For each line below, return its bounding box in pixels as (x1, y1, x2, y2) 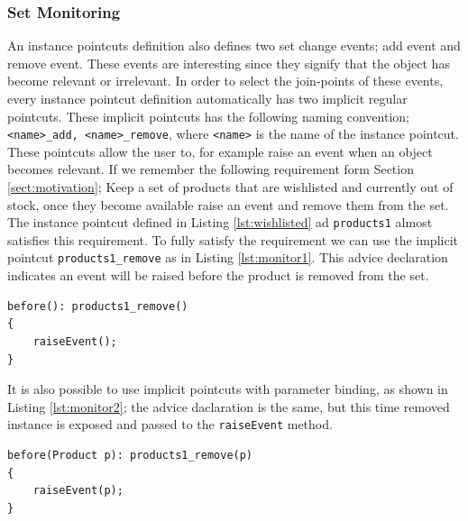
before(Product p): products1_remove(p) (7, 448, 253, 462)
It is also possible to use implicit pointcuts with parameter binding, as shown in (7, 379, 448, 398)
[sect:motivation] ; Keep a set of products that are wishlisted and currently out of (7, 178, 454, 197)
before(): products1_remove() (7, 299, 188, 313)
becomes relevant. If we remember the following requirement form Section (7, 160, 414, 178)
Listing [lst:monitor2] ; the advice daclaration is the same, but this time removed (7, 397, 450, 416)
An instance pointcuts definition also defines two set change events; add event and (7, 36, 461, 55)
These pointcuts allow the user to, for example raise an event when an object (7, 142, 433, 160)
